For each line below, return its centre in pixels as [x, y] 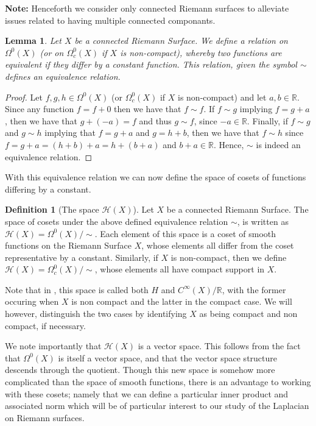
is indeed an [278, 144]
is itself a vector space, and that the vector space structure [168, 357]
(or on [52, 52]
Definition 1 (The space [52, 209]
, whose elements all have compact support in [180, 269]
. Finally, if [267, 120]
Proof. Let [24, 97]
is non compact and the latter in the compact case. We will [182, 301]
